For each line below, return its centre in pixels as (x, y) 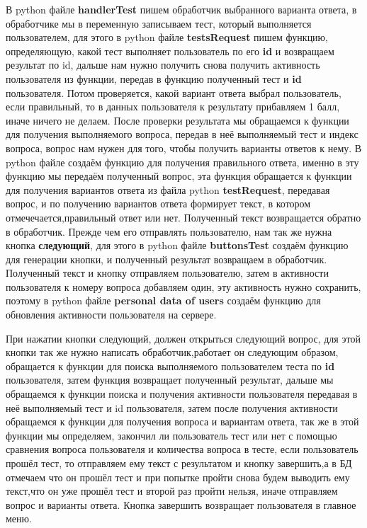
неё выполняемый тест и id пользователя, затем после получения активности (172, 407)
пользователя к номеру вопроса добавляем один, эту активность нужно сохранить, (183, 286)
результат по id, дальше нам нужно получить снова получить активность (163, 65)
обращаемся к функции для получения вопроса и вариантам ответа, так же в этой (182, 421)
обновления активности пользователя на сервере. (111, 315)
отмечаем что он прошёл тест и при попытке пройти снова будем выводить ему (178, 477)
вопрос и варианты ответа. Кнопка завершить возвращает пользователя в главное (181, 504)
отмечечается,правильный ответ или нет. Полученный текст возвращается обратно (183, 217)
